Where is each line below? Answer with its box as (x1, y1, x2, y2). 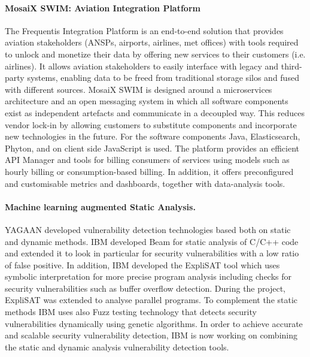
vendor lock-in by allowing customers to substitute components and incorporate (5, 118, 297, 131)
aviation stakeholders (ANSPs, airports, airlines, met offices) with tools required (5, 36, 299, 49)
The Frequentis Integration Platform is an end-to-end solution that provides (5, 24, 284, 37)
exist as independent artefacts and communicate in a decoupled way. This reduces (5, 106, 305, 119)
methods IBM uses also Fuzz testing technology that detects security (5, 305, 257, 318)
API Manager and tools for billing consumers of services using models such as (5, 153, 290, 166)
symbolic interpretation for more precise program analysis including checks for (5, 270, 292, 283)
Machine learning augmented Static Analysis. (5, 200, 196, 213)
